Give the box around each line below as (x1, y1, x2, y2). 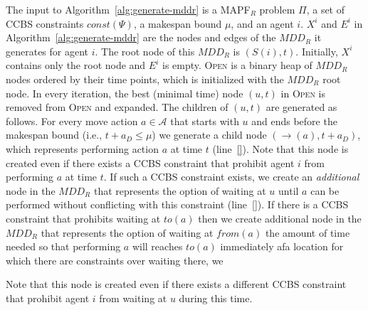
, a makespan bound (133, 16, 222, 31)
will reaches (132, 239, 183, 254)
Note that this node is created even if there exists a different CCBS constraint (6, 277, 347, 292)
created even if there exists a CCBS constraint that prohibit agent (6, 155, 295, 170)
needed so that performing (6, 239, 121, 254)
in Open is (280, 85, 325, 100)
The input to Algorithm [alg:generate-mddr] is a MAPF (6, 2, 251, 16)
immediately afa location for (220, 239, 344, 254)
